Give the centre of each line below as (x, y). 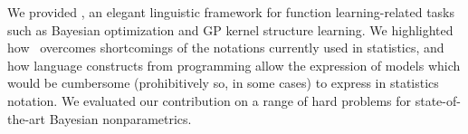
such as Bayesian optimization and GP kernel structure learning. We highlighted (230, 29)
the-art (27, 118)
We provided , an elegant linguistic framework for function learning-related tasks (231, 12)
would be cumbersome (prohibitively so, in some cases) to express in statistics (223, 83)
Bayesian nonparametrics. (120, 118)
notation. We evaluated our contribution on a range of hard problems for (210, 100)
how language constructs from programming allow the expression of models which (234, 65)
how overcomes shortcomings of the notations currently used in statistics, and (226, 48)
